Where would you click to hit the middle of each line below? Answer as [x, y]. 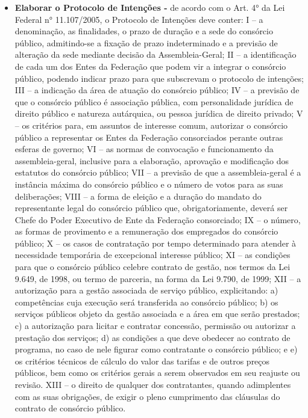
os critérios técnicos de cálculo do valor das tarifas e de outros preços [142, 361]
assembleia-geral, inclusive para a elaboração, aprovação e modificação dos [152, 160]
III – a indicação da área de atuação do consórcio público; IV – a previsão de [157, 90]
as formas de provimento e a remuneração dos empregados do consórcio [146, 231]
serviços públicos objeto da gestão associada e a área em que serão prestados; [157, 314]
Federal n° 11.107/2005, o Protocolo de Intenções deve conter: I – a [139, 19]
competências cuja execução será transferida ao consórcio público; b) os [146, 302]
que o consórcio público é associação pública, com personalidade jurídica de [154, 101]
